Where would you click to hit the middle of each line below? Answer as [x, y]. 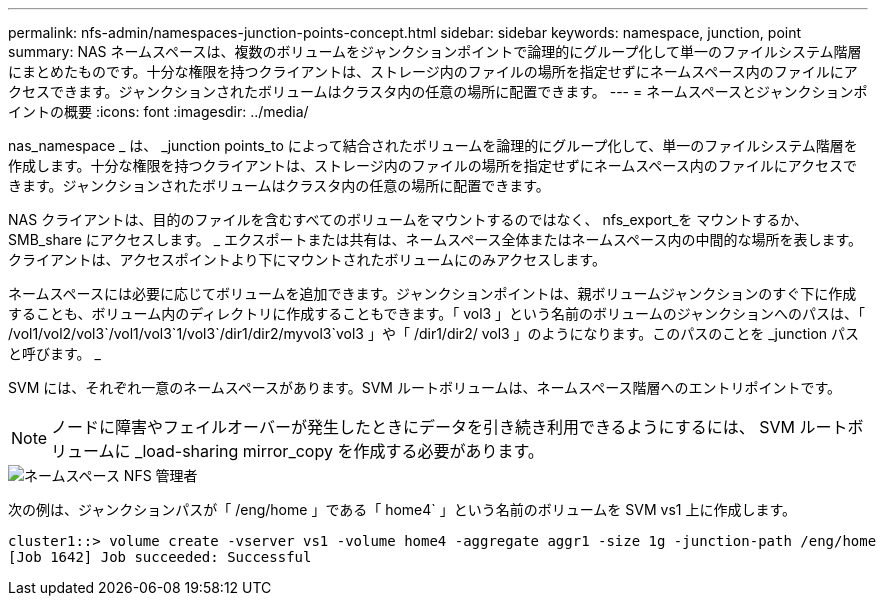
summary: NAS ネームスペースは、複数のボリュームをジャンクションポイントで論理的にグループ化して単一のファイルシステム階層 [435, 51]
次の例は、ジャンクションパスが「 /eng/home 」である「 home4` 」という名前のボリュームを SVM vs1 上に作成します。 [402, 509]
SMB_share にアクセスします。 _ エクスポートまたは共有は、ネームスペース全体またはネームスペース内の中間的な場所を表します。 [435, 239]
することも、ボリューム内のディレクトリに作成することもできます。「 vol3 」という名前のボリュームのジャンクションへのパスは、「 [436, 313]
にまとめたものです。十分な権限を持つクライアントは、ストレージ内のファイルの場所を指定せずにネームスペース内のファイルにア [433, 71]
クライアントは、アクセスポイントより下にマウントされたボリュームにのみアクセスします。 [307, 259]
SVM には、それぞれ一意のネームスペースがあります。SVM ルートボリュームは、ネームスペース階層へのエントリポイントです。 [425, 387]
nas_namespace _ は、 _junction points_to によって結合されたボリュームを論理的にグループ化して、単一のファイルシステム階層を [433, 145]
